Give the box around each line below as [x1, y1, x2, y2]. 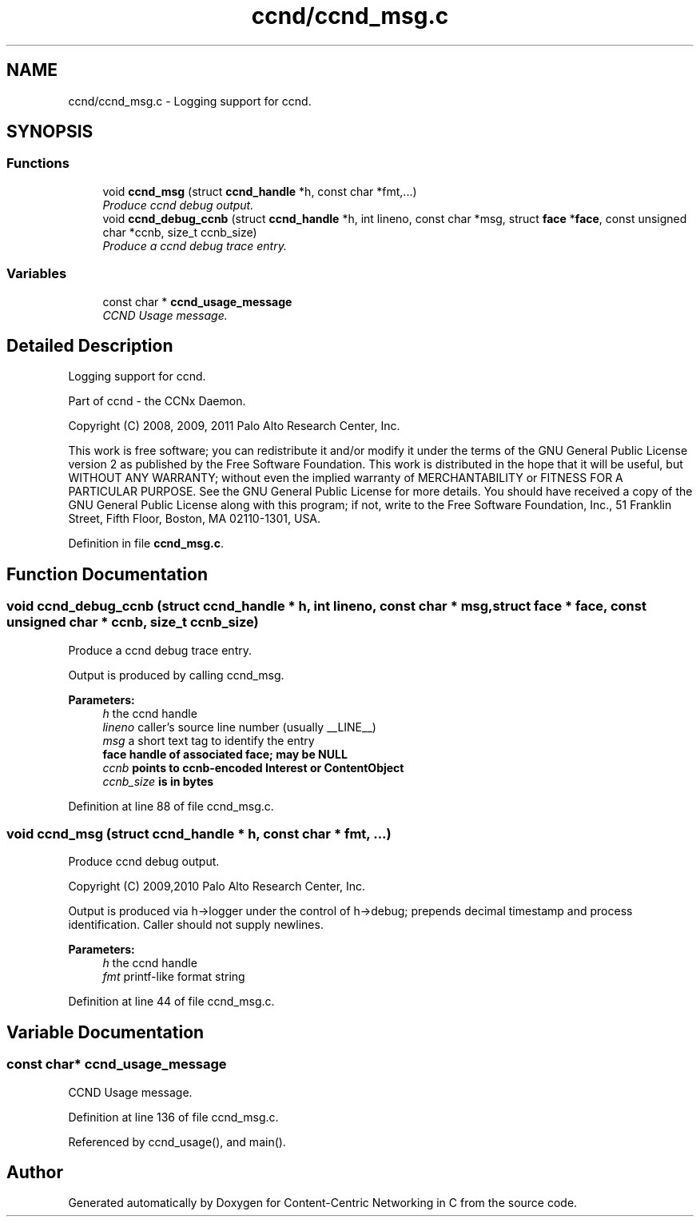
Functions [6, 155, 70, 172]
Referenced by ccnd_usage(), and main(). [68, 1134, 286, 1149]
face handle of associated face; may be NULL [102, 747, 348, 761]
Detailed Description [6, 335, 173, 356]
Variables [6, 265, 67, 282]
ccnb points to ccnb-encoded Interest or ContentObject [102, 760, 404, 775]
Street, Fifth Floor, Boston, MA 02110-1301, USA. [68, 512, 321, 526]
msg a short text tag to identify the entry [102, 733, 315, 747]
